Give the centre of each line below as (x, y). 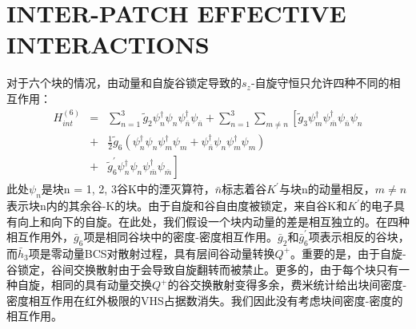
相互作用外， (40, 237)
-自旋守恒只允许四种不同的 (320, 83)
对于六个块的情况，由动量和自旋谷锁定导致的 (124, 83)
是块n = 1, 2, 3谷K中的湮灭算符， (128, 189)
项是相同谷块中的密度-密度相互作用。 (181, 237)
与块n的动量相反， (327, 189)
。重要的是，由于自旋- (348, 253)
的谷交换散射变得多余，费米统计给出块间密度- (287, 285)
